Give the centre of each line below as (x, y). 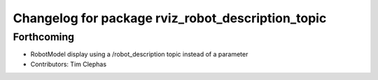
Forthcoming (44, 37)
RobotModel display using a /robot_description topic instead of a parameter (139, 54)
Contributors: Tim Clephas (69, 64)
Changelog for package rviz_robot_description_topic (170, 18)
